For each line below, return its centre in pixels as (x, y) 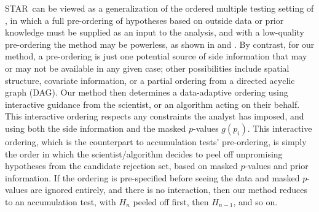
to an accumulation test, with (61, 201)
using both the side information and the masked (96, 128)
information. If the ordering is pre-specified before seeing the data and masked (152, 177)
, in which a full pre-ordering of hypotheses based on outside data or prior (144, 20)
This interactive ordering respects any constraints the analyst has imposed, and (155, 116)
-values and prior (277, 166)
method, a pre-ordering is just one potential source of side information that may (156, 56)
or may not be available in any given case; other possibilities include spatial (147, 68)
